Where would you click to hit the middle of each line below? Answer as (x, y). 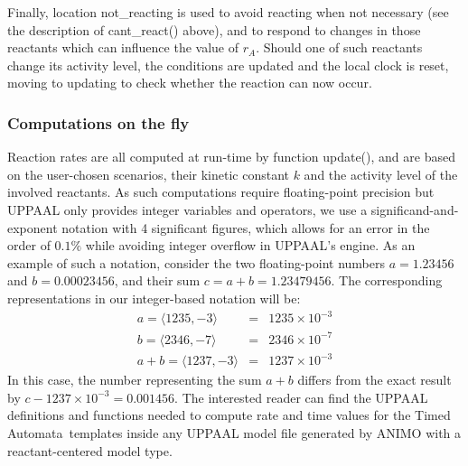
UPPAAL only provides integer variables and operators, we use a (187, 209)
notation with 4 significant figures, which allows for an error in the (246, 227)
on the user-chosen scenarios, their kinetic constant (148, 174)
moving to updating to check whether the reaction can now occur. (190, 83)
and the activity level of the (381, 174)
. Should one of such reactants (339, 47)
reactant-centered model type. (90, 450)
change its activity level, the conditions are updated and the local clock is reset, (228, 65)
